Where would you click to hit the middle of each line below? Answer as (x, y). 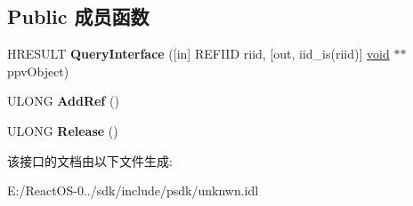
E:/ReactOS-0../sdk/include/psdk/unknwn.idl (133, 190)
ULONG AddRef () (63, 101)
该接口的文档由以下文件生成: (90, 160)
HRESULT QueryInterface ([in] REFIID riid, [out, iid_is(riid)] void (198, 54)
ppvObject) (38, 71)
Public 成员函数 (78, 16)
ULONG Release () (63, 130)
